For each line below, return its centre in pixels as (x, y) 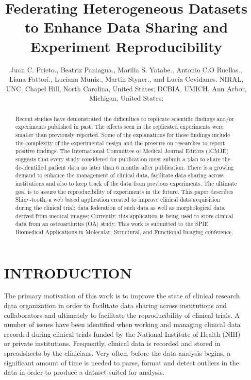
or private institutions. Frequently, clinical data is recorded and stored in (112, 343)
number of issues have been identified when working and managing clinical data (122, 324)
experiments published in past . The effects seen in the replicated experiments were (119, 127)
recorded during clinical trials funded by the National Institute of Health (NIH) (122, 334)
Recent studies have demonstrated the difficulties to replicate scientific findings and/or (125, 118)
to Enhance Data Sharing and (126, 27)
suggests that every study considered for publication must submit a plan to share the (123, 159)
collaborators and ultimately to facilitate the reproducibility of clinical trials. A (122, 315)
